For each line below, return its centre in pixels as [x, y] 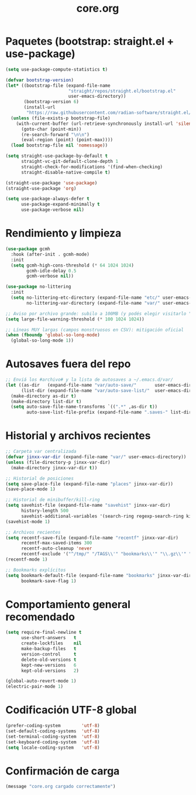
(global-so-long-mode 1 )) [42, 341]
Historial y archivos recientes [78, 436]
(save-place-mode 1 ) [31, 489]
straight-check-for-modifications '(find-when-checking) [92, 167]
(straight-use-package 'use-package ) [51, 183]
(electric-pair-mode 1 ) [35, 687]
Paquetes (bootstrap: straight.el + [90, 41]
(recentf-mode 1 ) [27, 559]
